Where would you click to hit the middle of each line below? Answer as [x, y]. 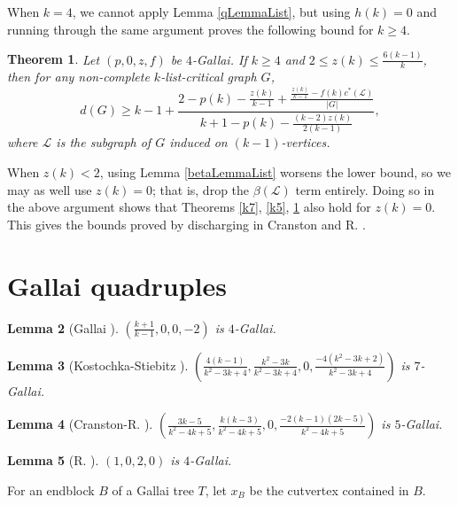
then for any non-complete [78, 77]
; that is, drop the [201, 189]
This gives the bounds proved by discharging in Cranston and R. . [186, 224]
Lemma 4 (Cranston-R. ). [80, 424]
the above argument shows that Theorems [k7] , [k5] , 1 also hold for [189, 207]
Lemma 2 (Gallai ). [63, 327]
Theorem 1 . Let [54, 59]
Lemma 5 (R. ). [53, 460]
